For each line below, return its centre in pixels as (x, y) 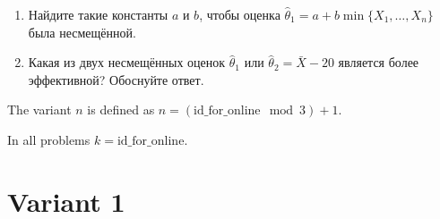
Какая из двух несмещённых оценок (127, 62)
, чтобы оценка (240, 14)
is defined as (121, 109)
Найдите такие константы (98, 14)
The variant (39, 109)
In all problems (49, 139)
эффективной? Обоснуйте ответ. (116, 79)
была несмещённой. (82, 32)
